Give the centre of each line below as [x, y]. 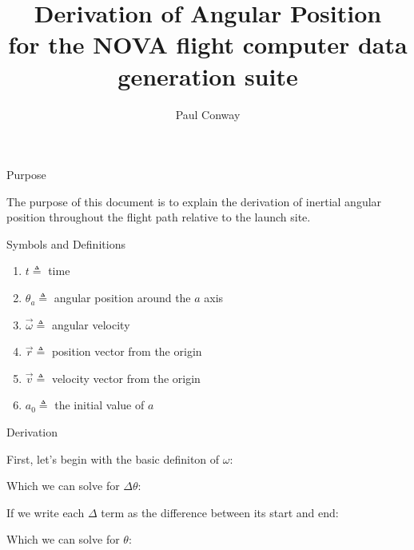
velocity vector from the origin [126, 378]
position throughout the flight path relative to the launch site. [159, 217]
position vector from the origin [127, 351]
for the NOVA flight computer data [208, 44]
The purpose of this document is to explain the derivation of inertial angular [194, 201]
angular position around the [122, 298]
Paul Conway [208, 114]
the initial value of [100, 405]
